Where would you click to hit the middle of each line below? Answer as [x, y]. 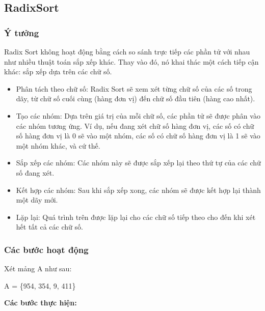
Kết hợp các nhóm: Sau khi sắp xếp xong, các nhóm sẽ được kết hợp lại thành [138, 190]
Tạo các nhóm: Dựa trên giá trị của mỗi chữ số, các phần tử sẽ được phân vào [138, 115]
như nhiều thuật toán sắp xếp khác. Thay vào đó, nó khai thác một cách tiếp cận [131, 61]
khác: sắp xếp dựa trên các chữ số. [58, 72]
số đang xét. [35, 172]
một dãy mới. [37, 200]
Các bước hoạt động [46, 249]
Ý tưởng [22, 32]
